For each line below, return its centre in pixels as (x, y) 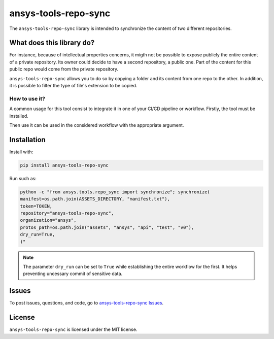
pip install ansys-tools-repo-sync (64, 165)
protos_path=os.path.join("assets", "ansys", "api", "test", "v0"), (107, 227)
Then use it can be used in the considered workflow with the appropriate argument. (97, 125)
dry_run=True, (38, 234)
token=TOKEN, (36, 206)
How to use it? (27, 98)
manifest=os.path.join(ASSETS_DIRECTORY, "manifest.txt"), (95, 199)
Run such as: (23, 178)
